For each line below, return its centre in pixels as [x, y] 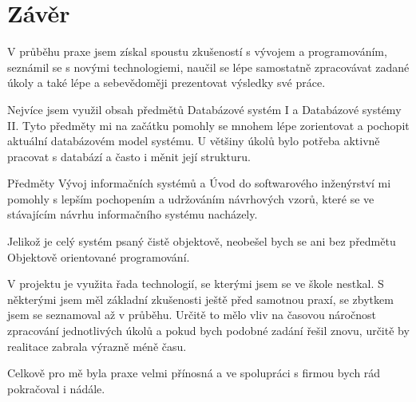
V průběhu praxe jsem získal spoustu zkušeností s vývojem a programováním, [197, 51]
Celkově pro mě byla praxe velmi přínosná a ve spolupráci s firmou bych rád [194, 373]
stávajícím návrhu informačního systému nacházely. [133, 214]
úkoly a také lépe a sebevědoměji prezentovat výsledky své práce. [166, 83]
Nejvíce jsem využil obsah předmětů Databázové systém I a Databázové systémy [204, 109]
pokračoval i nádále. [56, 388]
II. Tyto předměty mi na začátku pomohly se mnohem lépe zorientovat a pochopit [208, 125]
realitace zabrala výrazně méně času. [97, 346]
